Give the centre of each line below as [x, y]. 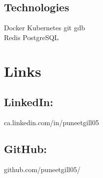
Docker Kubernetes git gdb [45, 28]
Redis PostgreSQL [31, 37]
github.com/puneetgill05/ [42, 169]
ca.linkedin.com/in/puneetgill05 [51, 122]
